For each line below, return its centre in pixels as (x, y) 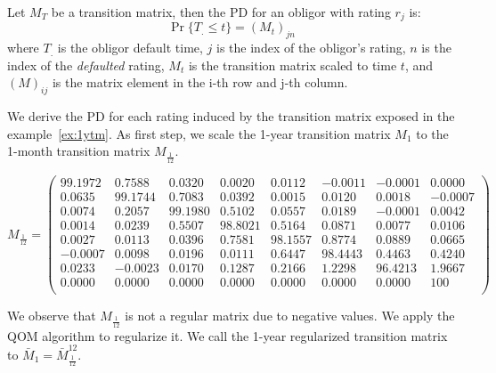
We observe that (52, 316)
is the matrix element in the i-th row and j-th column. (200, 82)
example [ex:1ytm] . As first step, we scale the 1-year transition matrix (199, 133)
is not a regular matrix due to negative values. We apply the (290, 316)
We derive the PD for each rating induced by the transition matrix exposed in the (231, 116)
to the (432, 133)
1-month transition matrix (79, 151)
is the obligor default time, (130, 48)
